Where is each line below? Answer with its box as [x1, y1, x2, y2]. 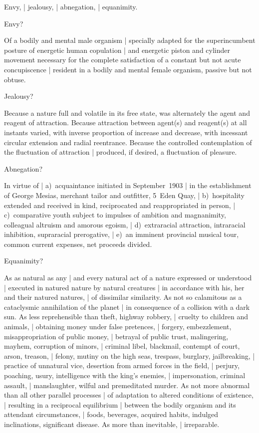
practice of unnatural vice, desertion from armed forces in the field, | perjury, [4, 360, 240, 371]
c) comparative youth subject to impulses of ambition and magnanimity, [4, 210, 226, 220]
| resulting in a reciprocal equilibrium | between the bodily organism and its [4, 399, 236, 410]
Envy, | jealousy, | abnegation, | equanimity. [4, 1, 138, 11]
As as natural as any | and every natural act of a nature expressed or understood [4, 272, 252, 283]
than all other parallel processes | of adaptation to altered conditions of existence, [4, 390, 254, 400]
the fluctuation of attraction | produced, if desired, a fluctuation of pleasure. [4, 147, 237, 157]
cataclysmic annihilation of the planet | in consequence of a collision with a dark [4, 301, 250, 312]
